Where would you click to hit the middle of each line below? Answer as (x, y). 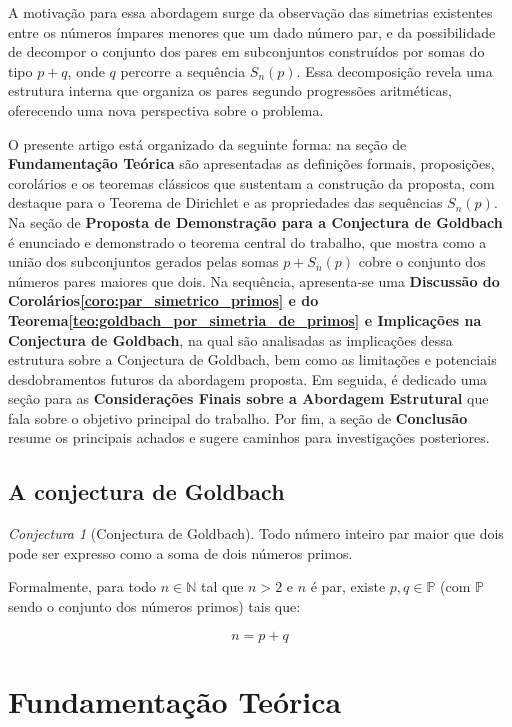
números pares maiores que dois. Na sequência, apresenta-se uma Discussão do (254, 280)
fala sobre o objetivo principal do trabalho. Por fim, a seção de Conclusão (238, 417)
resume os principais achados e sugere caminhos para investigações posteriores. (249, 437)
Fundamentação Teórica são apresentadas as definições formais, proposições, (251, 163)
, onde (86, 70)
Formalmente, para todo (82, 586)
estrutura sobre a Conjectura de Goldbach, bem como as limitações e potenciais (252, 359)
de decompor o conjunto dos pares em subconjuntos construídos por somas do (246, 51)
